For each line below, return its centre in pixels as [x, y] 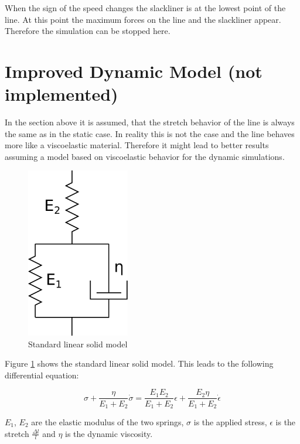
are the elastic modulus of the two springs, [108, 421]
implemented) [62, 94]
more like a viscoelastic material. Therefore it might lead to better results [137, 145]
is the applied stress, [230, 421]
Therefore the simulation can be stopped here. [88, 31]
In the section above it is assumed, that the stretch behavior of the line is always [150, 122]
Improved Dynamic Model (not [134, 71]
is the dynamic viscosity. [109, 433]
